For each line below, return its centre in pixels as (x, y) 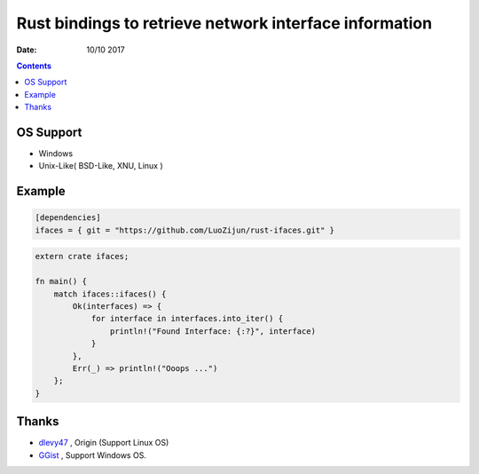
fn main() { (61, 281)
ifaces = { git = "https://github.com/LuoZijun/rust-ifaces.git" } (185, 230)
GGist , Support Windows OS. (92, 455)
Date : (27, 50)
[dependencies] (68, 218)
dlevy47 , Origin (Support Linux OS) (104, 443)
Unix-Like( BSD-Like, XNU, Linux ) (101, 166)
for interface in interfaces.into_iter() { (187, 319)
